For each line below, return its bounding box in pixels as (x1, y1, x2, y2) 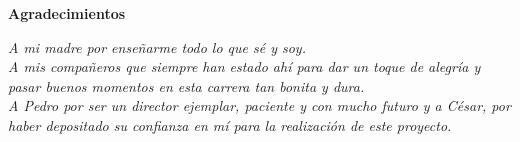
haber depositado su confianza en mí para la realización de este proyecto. (8, 114, 452, 135)
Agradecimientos (8, 3, 126, 23)
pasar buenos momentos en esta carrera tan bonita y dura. (8, 75, 365, 96)
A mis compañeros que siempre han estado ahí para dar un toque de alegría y (8, 56, 481, 77)
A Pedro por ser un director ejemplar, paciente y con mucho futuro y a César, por (8, 95, 511, 116)
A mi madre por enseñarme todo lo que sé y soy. (8, 36, 306, 57)
